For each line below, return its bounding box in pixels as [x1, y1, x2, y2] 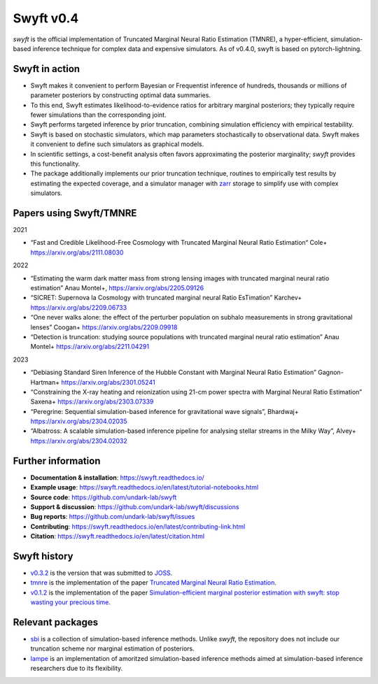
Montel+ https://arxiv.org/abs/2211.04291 [30, 343, 150, 351]
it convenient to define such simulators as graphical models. [30, 140, 204, 148]
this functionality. [30, 159, 80, 168]
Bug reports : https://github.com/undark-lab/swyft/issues [30, 513, 195, 521]
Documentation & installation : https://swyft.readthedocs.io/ [30, 473, 204, 482]
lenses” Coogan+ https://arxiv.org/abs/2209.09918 [30, 322, 178, 332]
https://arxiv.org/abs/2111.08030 [30, 248, 124, 257]
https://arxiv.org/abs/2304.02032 [30, 436, 127, 445]
